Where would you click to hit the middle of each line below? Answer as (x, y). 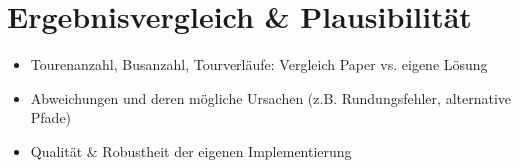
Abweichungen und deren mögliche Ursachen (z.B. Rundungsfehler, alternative (271, 97)
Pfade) (51, 117)
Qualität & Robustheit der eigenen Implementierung (191, 150)
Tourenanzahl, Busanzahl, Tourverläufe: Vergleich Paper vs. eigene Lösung (259, 64)
